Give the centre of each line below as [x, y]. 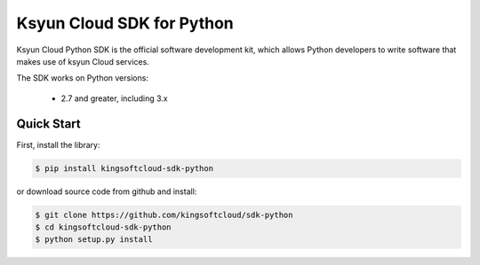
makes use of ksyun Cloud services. [83, 61]
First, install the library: [58, 144]
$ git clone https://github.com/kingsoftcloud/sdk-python [164, 214]
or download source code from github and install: [107, 191]
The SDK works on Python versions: [82, 78]
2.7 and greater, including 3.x [114, 98]
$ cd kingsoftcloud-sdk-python [104, 227]
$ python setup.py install [94, 240]
